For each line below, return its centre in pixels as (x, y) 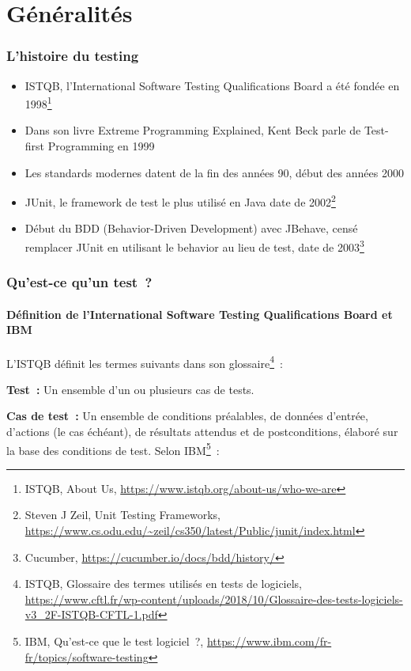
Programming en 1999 (101, 146)
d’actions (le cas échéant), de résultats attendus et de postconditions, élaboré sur (202, 431)
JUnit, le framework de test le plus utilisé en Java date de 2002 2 (180, 201)
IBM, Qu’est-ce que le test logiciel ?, (114, 641)
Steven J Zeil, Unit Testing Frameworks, (123, 515)
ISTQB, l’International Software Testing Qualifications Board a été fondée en (212, 85)
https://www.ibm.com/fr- (269, 641)
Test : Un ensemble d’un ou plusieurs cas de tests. (130, 389)
